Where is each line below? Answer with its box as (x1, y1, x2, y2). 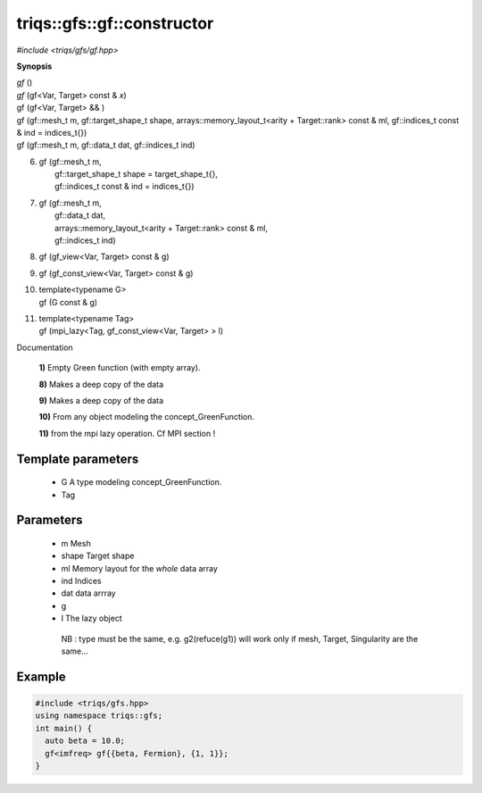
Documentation (16, 342, 73, 353)
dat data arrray (61, 588, 116, 598)
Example (16, 669, 66, 684)
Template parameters (16, 451, 139, 466)
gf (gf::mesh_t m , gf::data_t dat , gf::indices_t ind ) (16, 139, 195, 151)
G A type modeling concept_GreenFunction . (61, 477, 222, 488)
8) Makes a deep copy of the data (38, 379, 164, 389)
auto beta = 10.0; (45, 736, 125, 746)
